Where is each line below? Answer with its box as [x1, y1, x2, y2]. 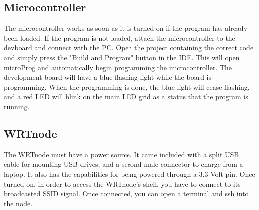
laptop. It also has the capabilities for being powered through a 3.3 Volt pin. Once [4, 168, 255, 179]
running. [4, 101, 30, 111]
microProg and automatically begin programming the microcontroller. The [4, 62, 232, 72]
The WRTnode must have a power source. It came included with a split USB [4, 149, 239, 159]
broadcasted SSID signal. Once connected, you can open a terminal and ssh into [4, 188, 249, 199]
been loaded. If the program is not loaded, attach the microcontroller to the [4, 32, 235, 43]
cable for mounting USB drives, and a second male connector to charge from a [4, 159, 243, 169]
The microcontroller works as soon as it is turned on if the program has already [4, 23, 248, 33]
